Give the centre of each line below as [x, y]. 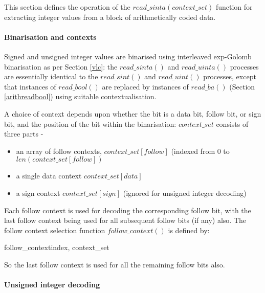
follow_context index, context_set [57, 247]
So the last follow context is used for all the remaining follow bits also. [115, 264]
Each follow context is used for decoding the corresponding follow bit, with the [128, 210]
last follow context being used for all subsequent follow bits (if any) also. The [125, 220]
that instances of [30, 86]
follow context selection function [55, 230]
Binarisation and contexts [50, 37]
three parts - [24, 134]
